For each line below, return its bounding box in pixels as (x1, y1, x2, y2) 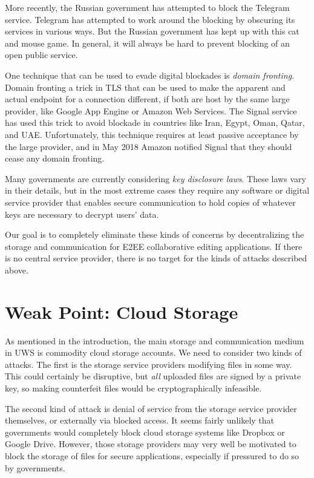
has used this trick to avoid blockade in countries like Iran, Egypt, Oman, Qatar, (5, 116, 305, 129)
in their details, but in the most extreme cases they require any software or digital (5, 184, 310, 197)
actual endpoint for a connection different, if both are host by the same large (5, 93, 290, 105)
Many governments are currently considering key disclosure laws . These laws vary (5, 172, 306, 185)
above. (5, 263, 28, 276)
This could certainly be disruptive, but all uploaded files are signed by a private (5, 370, 301, 382)
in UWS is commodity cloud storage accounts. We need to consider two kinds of (5, 346, 302, 359)
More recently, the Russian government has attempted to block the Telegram (5, 1, 290, 13)
